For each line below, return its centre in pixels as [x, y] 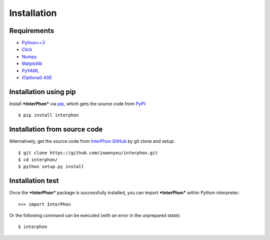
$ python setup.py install [51, 167]
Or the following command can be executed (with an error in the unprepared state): [95, 216]
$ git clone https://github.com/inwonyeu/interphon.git [88, 153]
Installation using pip [42, 92]
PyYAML [30, 70]
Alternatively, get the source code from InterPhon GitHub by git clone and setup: [92, 141]
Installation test [34, 181]
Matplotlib [32, 64]
